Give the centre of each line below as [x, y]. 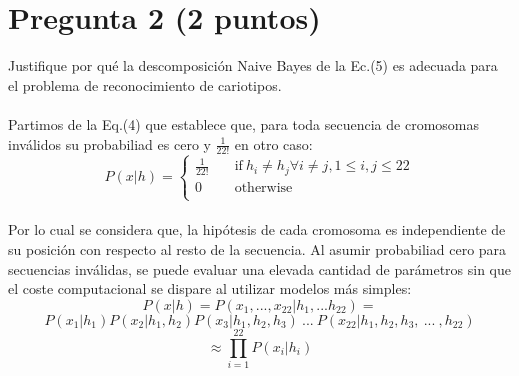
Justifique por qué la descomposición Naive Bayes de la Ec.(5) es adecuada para [253, 65]
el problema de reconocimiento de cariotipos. [145, 84]
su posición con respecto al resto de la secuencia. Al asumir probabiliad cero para [257, 249]
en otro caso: [273, 143]
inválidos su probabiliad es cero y [109, 143]
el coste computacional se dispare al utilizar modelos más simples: [210, 288]
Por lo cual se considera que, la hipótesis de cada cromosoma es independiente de [257, 229]
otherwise [263, 187]
